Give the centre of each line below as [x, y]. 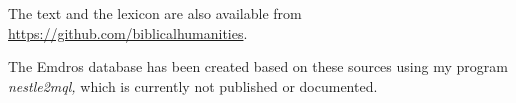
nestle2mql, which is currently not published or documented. [193, 85]
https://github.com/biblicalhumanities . [128, 32]
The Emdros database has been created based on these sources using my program [258, 66]
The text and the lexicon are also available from [155, 13]
